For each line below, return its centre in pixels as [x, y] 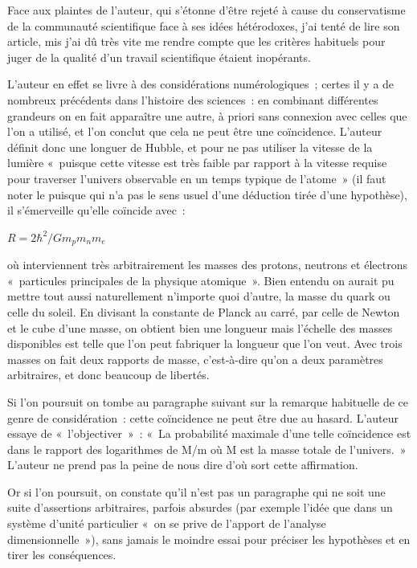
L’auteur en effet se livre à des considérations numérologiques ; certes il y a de [201, 84]
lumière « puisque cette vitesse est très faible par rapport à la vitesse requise [197, 163]
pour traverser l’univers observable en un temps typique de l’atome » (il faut [197, 178]
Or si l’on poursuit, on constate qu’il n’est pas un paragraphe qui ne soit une [196, 491]
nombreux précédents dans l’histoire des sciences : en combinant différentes [193, 99]
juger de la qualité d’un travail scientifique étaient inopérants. [159, 57]
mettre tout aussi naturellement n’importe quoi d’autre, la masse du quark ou [199, 296]
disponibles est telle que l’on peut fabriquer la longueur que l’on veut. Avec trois [205, 343]
